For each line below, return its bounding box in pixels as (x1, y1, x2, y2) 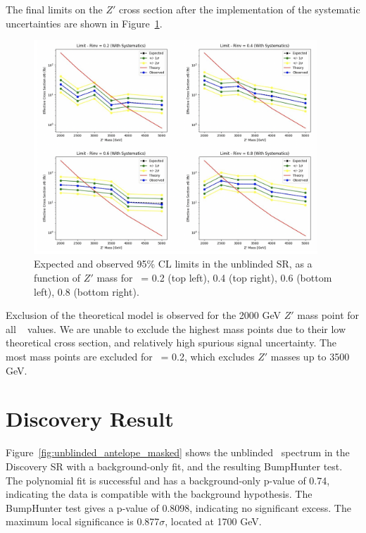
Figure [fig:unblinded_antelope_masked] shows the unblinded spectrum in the (6, 445, 350, 460)
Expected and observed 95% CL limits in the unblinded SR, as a (34, 256, 313, 271)
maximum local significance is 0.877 (6, 514, 160, 529)
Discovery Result (6, 404, 174, 433)
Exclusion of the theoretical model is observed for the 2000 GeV (6, 308, 282, 322)
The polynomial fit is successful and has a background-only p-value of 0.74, (6, 472, 330, 487)
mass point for (297, 308, 360, 322)
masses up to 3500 (270, 349, 350, 363)
